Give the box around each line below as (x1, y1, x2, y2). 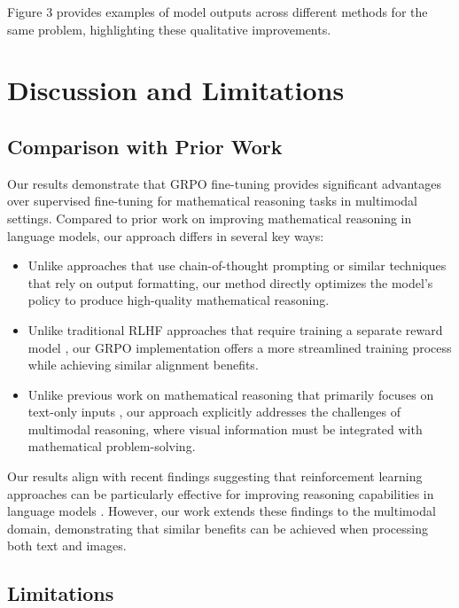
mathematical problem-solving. (27, 437, 196, 456)
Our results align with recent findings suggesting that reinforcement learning (7, 467, 423, 486)
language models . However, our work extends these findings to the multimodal (7, 502, 436, 520)
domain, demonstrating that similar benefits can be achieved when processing (7, 518, 428, 537)
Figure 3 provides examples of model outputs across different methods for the (7, 3, 428, 20)
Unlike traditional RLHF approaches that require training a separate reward (27, 320, 443, 339)
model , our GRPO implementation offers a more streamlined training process (27, 338, 452, 356)
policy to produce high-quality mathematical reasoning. (27, 291, 330, 309)
